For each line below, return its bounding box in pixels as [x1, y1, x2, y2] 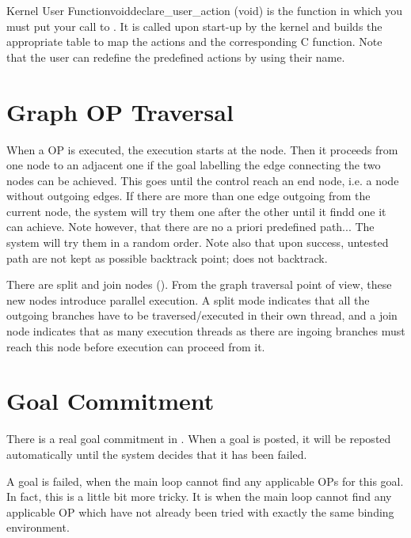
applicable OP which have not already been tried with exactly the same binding [6, 503, 394, 520]
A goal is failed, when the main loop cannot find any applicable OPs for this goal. [6, 472, 404, 489]
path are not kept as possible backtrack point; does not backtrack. [6, 249, 328, 266]
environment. [6, 519, 70, 536]
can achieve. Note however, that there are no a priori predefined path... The [6, 218, 375, 235]
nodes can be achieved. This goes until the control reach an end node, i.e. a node [6, 172, 399, 188]
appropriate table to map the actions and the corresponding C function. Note [6, 33, 382, 50]
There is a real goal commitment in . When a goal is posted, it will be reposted [6, 430, 391, 447]
